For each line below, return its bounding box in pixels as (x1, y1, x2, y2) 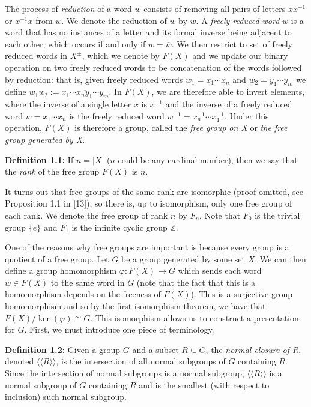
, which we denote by (82, 49, 160, 62)
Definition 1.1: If (5, 153, 74, 166)
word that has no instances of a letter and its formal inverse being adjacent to (5, 26, 292, 38)
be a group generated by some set (121, 252, 245, 265)
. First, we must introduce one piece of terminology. (24, 323, 214, 336)
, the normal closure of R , (205, 343, 301, 355)
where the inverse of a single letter (5, 98, 131, 110)
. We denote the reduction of (61, 14, 167, 26)
